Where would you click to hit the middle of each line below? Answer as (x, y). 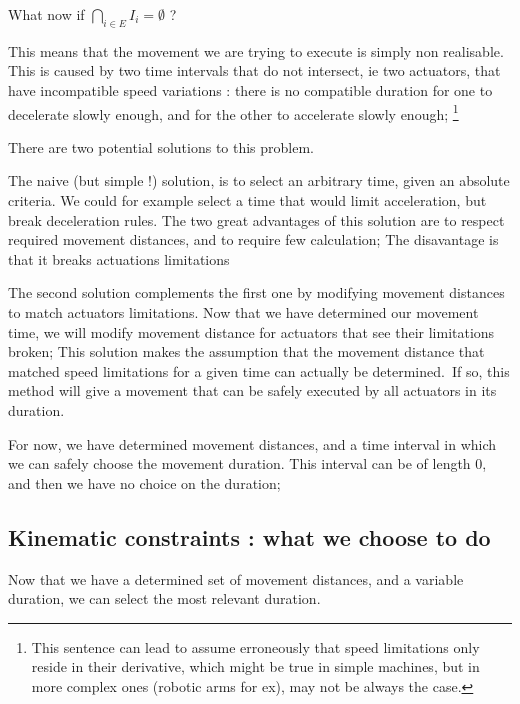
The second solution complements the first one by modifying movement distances (256, 292)
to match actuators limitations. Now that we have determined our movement (243, 311)
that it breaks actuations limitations (119, 258)
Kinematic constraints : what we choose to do (249, 536)
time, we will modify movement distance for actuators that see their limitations (251, 331)
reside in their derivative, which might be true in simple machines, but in (255, 666)
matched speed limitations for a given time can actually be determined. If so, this (259, 370)
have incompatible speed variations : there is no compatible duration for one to (250, 89)
